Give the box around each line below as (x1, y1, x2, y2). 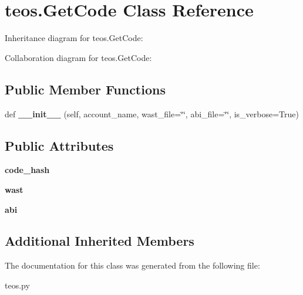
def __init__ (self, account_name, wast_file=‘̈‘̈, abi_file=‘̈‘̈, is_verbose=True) (5, 107, 299, 120)
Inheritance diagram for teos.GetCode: (5, 32, 143, 44)
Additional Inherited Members (5, 232, 194, 250)
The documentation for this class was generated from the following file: (5, 259, 260, 272)
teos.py (5, 279, 30, 291)
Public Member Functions (5, 80, 166, 98)
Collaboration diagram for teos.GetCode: (5, 51, 152, 63)
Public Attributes (5, 136, 114, 154)
